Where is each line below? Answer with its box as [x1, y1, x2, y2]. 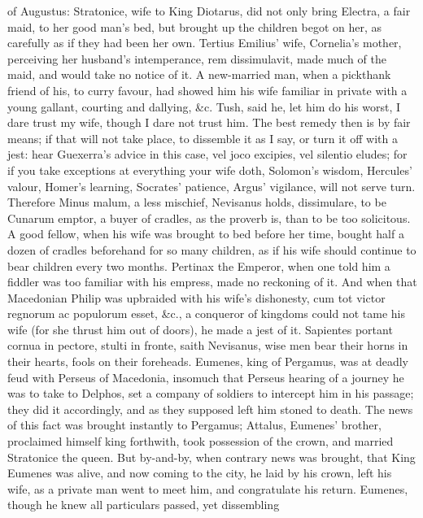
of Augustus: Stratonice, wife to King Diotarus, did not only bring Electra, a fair [7, 2, 411, 19]
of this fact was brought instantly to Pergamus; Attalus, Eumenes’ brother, [7, 416, 382, 433]
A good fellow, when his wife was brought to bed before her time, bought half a [7, 225, 404, 242]
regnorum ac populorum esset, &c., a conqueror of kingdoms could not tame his [7, 305, 405, 322]
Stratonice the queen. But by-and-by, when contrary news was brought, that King [7, 448, 416, 465]
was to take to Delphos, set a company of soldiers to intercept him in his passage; [7, 385, 414, 402]
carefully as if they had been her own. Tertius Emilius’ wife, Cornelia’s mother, [7, 34, 402, 51]
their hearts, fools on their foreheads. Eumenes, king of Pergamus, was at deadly [7, 353, 408, 370]
